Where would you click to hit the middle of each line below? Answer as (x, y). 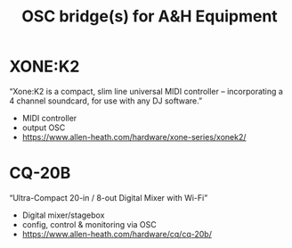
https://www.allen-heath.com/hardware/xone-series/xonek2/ (134, 136)
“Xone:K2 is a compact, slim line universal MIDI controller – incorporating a (146, 91)
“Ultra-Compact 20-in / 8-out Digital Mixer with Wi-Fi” (109, 197)
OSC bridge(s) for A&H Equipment (150, 17)
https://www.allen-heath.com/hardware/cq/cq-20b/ (117, 234)
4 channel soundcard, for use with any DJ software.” (106, 101)
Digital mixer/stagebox (63, 215)
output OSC (44, 128)
